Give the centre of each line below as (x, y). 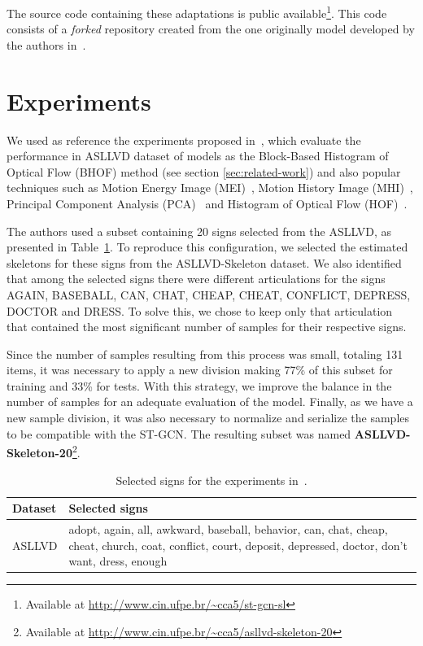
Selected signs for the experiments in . (211, 480)
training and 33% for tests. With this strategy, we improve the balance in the (199, 385)
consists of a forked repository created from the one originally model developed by (211, 29)
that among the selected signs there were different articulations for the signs (196, 279)
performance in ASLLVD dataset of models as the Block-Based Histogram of (198, 156)
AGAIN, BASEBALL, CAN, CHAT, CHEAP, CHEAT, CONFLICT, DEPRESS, (209, 294)
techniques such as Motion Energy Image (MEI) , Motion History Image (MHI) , (210, 188)
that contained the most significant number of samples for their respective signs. (207, 327)
